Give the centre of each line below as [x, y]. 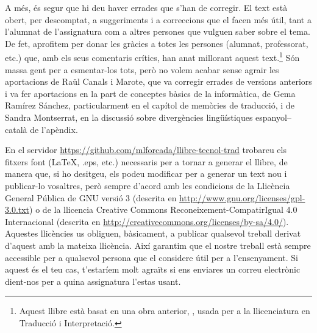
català [16, 129]
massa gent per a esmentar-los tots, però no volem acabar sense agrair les [142, 69]
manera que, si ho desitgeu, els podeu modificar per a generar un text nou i [146, 174]
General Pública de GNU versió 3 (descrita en [91, 197]
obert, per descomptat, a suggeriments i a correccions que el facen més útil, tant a [158, 19]
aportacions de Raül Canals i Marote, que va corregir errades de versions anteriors [158, 81]
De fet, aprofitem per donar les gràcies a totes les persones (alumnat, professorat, [157, 43]
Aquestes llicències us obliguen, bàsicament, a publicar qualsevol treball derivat [153, 233]
